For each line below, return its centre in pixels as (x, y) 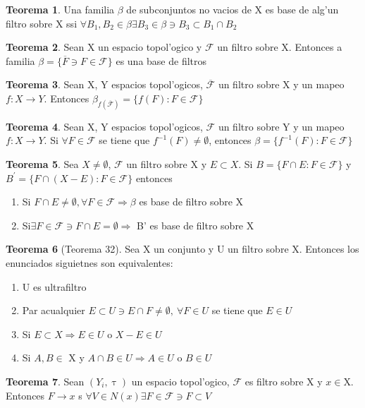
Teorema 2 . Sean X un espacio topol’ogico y (104, 47)
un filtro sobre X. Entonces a (280, 47)
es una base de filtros (161, 60)
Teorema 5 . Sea (42, 164)
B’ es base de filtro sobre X (196, 225)
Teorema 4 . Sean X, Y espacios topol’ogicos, (104, 126)
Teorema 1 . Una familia (60, 9)
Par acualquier (54, 310)
